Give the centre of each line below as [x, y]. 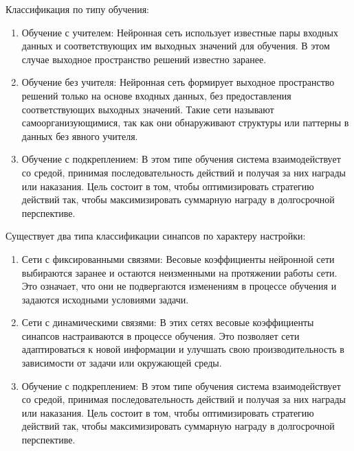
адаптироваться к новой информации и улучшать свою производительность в [183, 349]
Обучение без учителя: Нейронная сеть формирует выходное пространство [178, 82]
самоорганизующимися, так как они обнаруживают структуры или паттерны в [185, 123]
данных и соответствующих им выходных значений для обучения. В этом [176, 46]
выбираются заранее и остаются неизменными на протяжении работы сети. [179, 272]
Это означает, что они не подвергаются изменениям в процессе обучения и [179, 286]
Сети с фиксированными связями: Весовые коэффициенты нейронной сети [178, 258]
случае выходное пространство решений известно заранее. [144, 59]
